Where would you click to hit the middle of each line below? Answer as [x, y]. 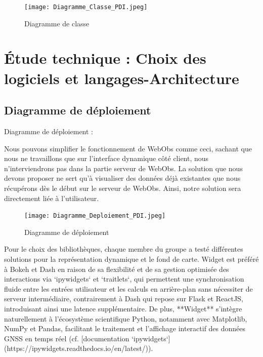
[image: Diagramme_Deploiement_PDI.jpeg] [95, 216]
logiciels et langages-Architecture [122, 78]
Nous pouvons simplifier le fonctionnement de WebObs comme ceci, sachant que [128, 148]
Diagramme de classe [57, 23]
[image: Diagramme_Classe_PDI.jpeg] [86, 7]
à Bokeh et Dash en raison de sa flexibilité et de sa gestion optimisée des [117, 269]
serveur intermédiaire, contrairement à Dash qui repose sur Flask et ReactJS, [124, 299]
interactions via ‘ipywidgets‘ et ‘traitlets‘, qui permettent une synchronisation [124, 279]
